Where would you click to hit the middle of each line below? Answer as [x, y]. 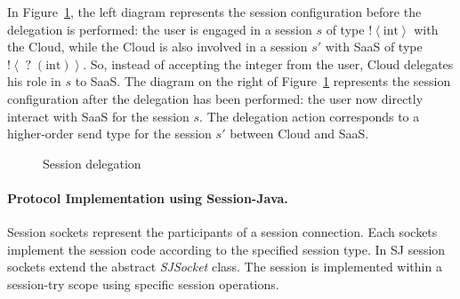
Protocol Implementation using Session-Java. [148, 197]
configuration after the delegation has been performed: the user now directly [215, 98]
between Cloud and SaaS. [299, 134]
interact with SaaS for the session [98, 116]
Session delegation [92, 163]
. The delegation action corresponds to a [310, 116]
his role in [34, 81]
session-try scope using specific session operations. [143, 283]
